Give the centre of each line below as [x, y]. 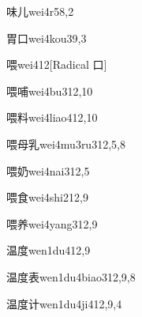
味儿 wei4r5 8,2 [40, 11]
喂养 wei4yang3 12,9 [52, 223]
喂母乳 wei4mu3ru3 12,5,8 [66, 143]
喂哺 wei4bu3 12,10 [50, 91]
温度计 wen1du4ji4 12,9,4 [64, 303]
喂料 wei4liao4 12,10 [52, 117]
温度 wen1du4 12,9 [49, 250]
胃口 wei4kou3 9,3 [47, 38]
